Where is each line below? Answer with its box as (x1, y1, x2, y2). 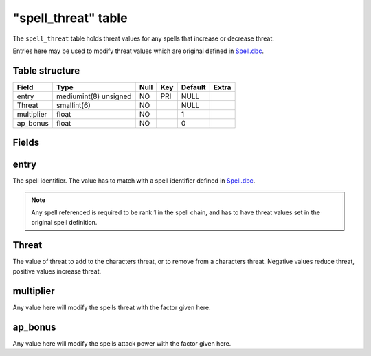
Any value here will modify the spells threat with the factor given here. (12, 303, 211, 311)
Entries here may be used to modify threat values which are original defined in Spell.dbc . (12, 47, 265, 55)
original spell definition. (31, 218, 98, 226)
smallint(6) (56, 100, 91, 110)
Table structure (12, 65, 80, 76)
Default (181, 82, 206, 92)
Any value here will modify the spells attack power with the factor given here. (12, 339, 232, 347)
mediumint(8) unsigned (56, 91, 132, 101)
